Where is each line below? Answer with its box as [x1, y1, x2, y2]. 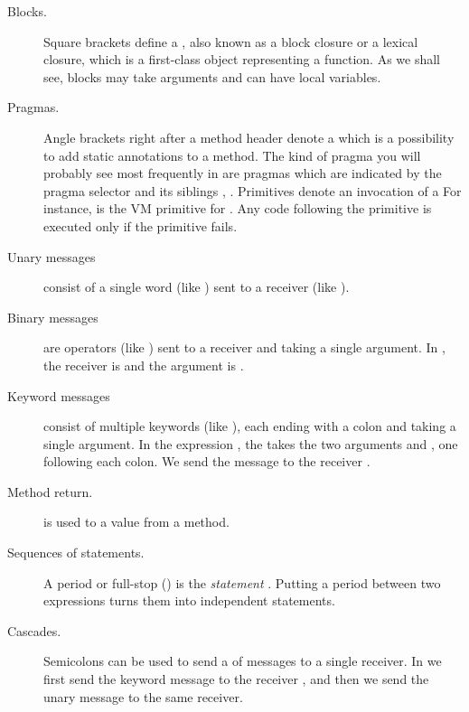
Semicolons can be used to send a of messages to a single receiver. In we [43, 651, 442, 670]
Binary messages [7, 307, 98, 326]
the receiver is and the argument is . [43, 355, 244, 374]
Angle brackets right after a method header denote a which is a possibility [43, 127, 455, 146]
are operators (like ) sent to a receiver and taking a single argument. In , [43, 338, 446, 357]
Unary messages [7, 247, 96, 266]
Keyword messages [7, 386, 110, 405]
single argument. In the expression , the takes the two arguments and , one [43, 434, 458, 453]
